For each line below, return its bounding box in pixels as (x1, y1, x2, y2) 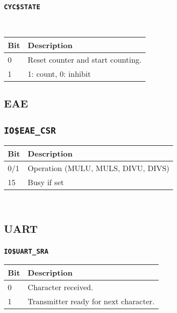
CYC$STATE (4, 2, 41, 11)
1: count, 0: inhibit (28, 68, 91, 80)
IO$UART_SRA (4, 247, 49, 256)
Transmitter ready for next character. (28, 296, 155, 307)
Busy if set (28, 176, 64, 188)
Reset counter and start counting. (28, 54, 142, 66)
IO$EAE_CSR (4, 125, 56, 136)
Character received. (28, 281, 93, 293)
